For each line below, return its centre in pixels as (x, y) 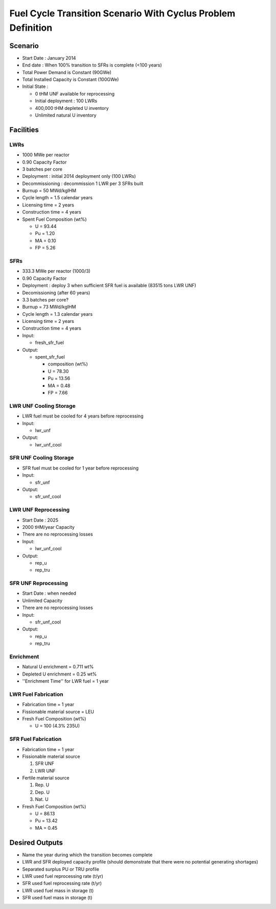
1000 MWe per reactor (46, 155)
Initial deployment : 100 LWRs (66, 101)
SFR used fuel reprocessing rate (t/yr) (62, 883)
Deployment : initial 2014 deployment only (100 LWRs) (79, 176)
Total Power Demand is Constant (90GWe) (67, 72)
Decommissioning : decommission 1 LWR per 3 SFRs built (83, 183)
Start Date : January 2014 (49, 58)
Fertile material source (46, 778)
